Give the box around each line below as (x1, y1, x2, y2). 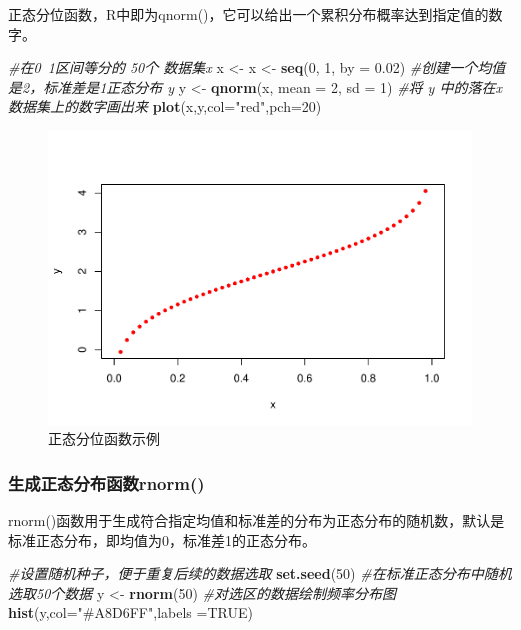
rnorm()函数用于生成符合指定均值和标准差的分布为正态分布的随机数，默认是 (8, 509, 505, 530)
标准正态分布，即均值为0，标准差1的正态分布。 (8, 529, 316, 550)
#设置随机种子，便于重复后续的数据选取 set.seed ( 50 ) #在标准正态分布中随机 (8, 563, 512, 584)
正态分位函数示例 (48, 428, 160, 449)
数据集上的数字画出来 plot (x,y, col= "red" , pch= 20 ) (8, 96, 322, 117)
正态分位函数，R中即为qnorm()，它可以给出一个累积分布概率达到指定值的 (8, 4, 489, 24)
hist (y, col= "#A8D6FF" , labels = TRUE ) (8, 602, 253, 623)
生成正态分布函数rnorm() (8, 470, 205, 495)
